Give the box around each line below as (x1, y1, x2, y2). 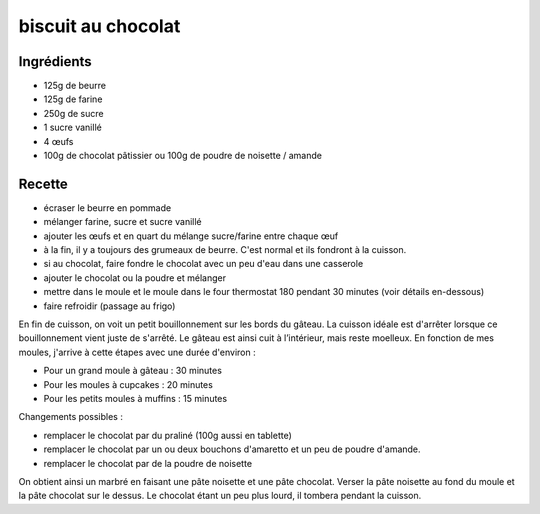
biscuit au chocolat (18, 15, 181, 37)
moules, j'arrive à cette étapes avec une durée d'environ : (18, 346, 256, 358)
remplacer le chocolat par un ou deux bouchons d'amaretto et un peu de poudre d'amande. (43, 443, 421, 455)
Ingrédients (18, 53, 92, 70)
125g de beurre (43, 80, 107, 92)
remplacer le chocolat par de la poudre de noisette (43, 457, 253, 469)
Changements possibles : (18, 411, 124, 423)
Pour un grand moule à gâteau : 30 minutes (43, 365, 222, 377)
